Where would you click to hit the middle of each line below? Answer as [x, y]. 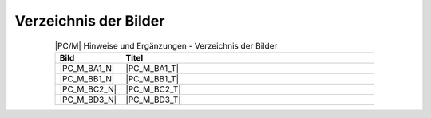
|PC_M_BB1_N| [87, 78]
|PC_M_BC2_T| [153, 89]
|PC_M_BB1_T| [152, 78]
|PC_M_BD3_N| [88, 100]
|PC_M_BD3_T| [153, 100]
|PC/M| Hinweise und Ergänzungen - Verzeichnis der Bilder [166, 45]
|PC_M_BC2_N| [88, 89]
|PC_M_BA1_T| [152, 68]
